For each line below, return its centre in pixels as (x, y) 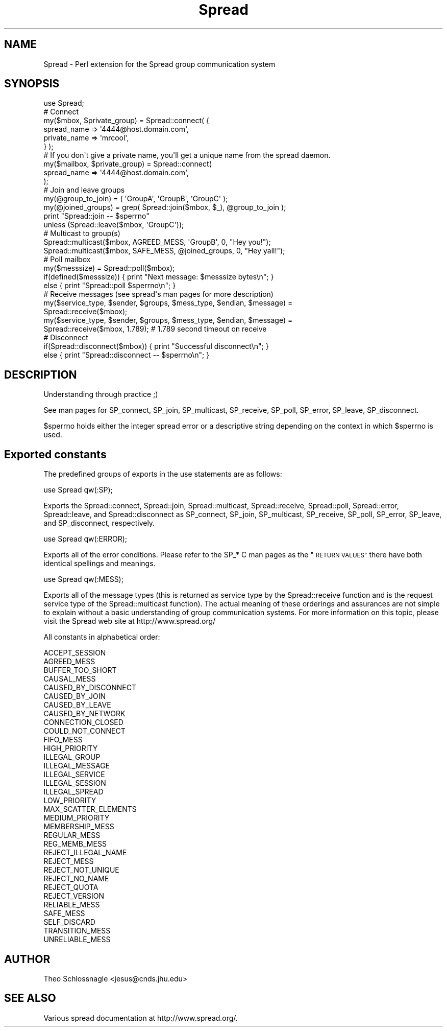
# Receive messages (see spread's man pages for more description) (158, 294)
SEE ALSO (30, 998)
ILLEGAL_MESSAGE (77, 766)
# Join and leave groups (84, 190)
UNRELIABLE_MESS (77, 940)
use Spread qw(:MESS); (83, 579)
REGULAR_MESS (72, 835)
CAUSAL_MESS (70, 679)
